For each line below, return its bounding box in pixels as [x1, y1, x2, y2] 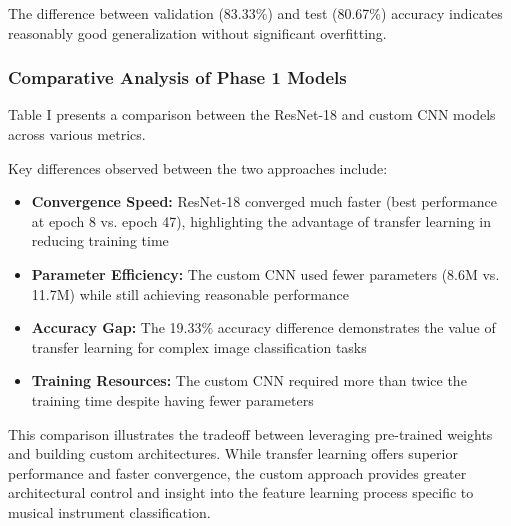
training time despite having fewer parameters [31, 389, 314, 410]
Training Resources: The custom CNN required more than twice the [31, 370, 467, 391]
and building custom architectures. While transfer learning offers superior [8, 443, 458, 464]
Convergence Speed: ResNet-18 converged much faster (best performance [31, 191, 497, 212]
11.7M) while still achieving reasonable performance [31, 283, 350, 304]
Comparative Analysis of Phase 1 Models [8, 65, 347, 90]
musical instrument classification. [8, 501, 211, 522]
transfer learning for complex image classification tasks [31, 336, 367, 357]
